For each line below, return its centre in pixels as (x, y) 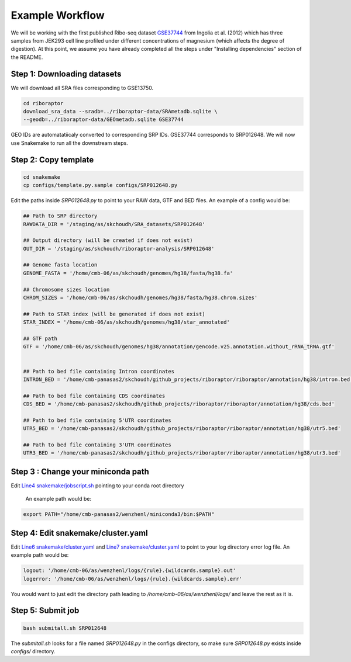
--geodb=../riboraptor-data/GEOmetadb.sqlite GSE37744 (103, 119)
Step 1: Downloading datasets (66, 74)
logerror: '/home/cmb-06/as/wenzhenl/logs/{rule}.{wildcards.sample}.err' (133, 579)
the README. (27, 57)
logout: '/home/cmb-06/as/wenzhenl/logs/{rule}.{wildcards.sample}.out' (130, 571)
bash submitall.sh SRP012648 (65, 628)
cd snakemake (42, 177)
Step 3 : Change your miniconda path (80, 471)
